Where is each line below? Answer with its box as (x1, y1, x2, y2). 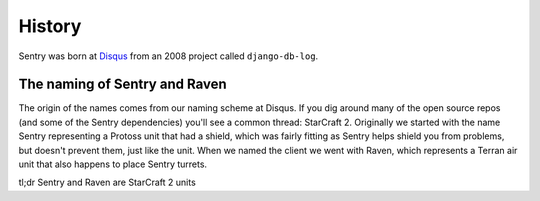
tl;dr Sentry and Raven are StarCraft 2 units (18, 176, 197, 189)
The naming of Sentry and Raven (18, 76, 227, 93)
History (18, 15, 82, 37)
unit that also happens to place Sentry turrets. (18, 158, 208, 170)
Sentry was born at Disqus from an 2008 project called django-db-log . (18, 50, 319, 62)
